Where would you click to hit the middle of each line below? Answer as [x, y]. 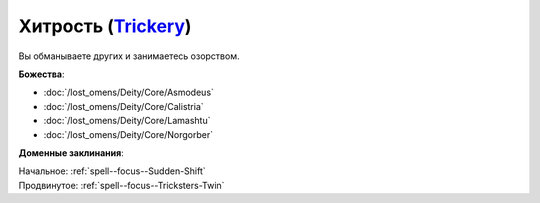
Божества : [41, 74]
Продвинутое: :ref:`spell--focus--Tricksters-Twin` [121, 185]
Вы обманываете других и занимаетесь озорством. [129, 56]
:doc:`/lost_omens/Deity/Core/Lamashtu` [127, 121]
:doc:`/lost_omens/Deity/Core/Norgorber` [128, 134]
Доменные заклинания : [71, 152]
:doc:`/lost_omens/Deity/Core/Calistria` [123, 106]
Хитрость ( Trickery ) [105, 26]
